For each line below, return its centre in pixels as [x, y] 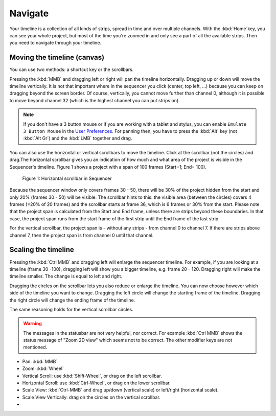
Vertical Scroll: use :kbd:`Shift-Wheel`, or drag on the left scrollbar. [92, 376]
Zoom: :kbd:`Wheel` [43, 368]
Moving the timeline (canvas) [57, 57]
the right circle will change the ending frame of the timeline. [72, 300]
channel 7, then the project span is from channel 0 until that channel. [82, 235]
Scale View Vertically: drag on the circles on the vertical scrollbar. [91, 397]
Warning [32, 323]
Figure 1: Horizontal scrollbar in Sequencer [67, 178]
